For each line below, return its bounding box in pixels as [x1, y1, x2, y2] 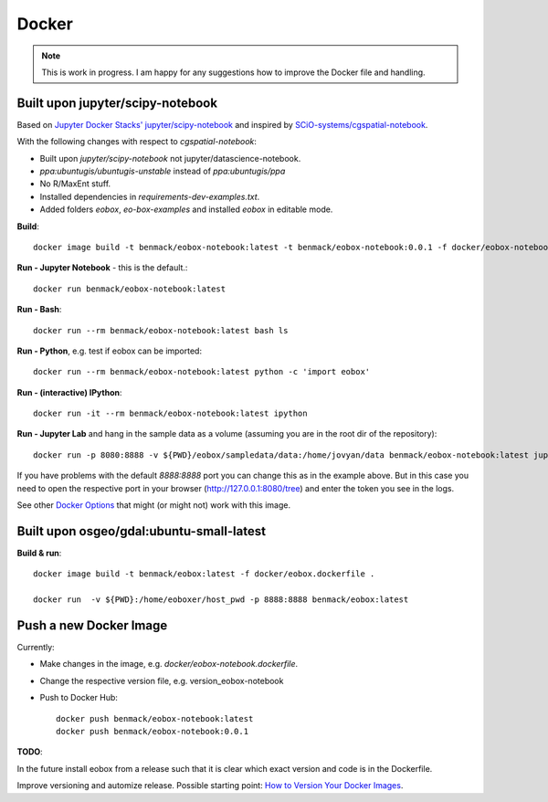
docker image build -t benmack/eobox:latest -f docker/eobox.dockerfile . [33, 569, 375, 579]
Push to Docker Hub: [39, 692, 119, 703]
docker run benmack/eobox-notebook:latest [33, 283, 227, 294]
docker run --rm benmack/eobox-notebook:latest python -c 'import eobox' [33, 366, 371, 377]
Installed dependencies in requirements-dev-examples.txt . [39, 191, 260, 202]
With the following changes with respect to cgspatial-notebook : [16, 136, 258, 147]
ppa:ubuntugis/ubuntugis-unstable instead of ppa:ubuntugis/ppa [39, 165, 286, 177]
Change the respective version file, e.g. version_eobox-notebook [39, 675, 284, 686]
